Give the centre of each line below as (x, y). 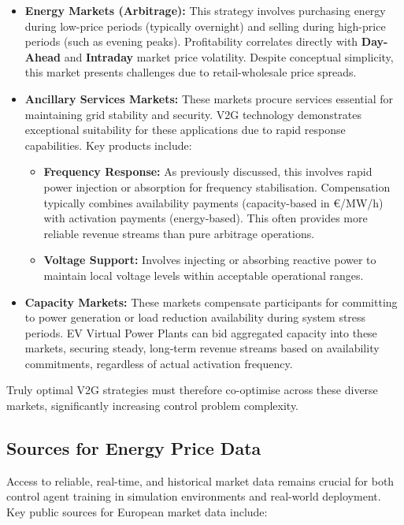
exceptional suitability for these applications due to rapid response (185, 130)
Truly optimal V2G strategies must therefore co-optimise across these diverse (192, 390)
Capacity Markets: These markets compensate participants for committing (211, 302)
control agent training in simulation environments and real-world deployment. (194, 496)
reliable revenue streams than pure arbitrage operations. (179, 233)
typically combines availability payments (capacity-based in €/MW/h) (213, 202)
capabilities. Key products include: (108, 145)
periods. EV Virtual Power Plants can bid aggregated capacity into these (201, 332)
